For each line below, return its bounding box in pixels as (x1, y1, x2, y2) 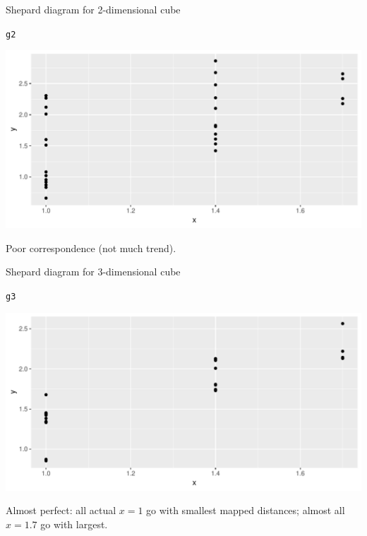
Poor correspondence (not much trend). (6, 240, 176, 255)
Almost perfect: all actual (6, 503, 116, 518)
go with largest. (40, 516, 108, 531)
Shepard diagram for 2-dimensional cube (6, 2, 181, 16)
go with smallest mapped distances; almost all (146, 503, 345, 518)
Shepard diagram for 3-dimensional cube (6, 264, 181, 279)
